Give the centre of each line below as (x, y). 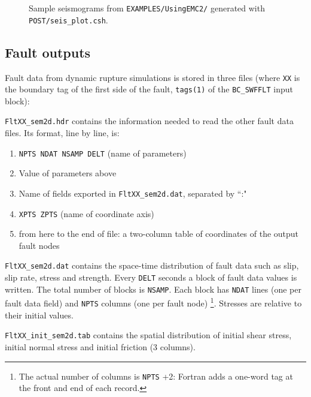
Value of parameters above (68, 173)
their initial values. (39, 315)
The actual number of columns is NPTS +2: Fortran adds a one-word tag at (156, 376)
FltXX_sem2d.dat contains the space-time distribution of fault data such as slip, (152, 265)
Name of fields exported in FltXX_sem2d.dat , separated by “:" (133, 193)
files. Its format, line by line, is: (62, 133)
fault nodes (39, 245)
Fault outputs (48, 52)
